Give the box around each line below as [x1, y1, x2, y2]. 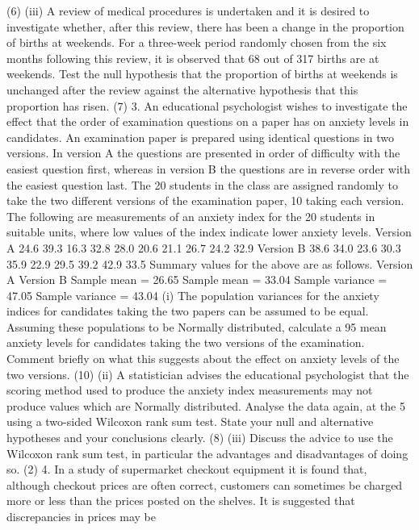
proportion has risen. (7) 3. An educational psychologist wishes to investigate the [6, 97, 408, 114]
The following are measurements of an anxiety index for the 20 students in [6, 207, 375, 224]
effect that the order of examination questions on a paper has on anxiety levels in [6, 113, 409, 130]
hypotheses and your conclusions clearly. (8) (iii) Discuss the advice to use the [6, 429, 393, 446]
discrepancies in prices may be [6, 508, 157, 524]
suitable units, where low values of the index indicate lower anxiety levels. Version [6, 223, 412, 240]
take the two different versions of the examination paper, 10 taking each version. [6, 192, 404, 209]
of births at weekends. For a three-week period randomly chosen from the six [6, 34, 387, 51]
